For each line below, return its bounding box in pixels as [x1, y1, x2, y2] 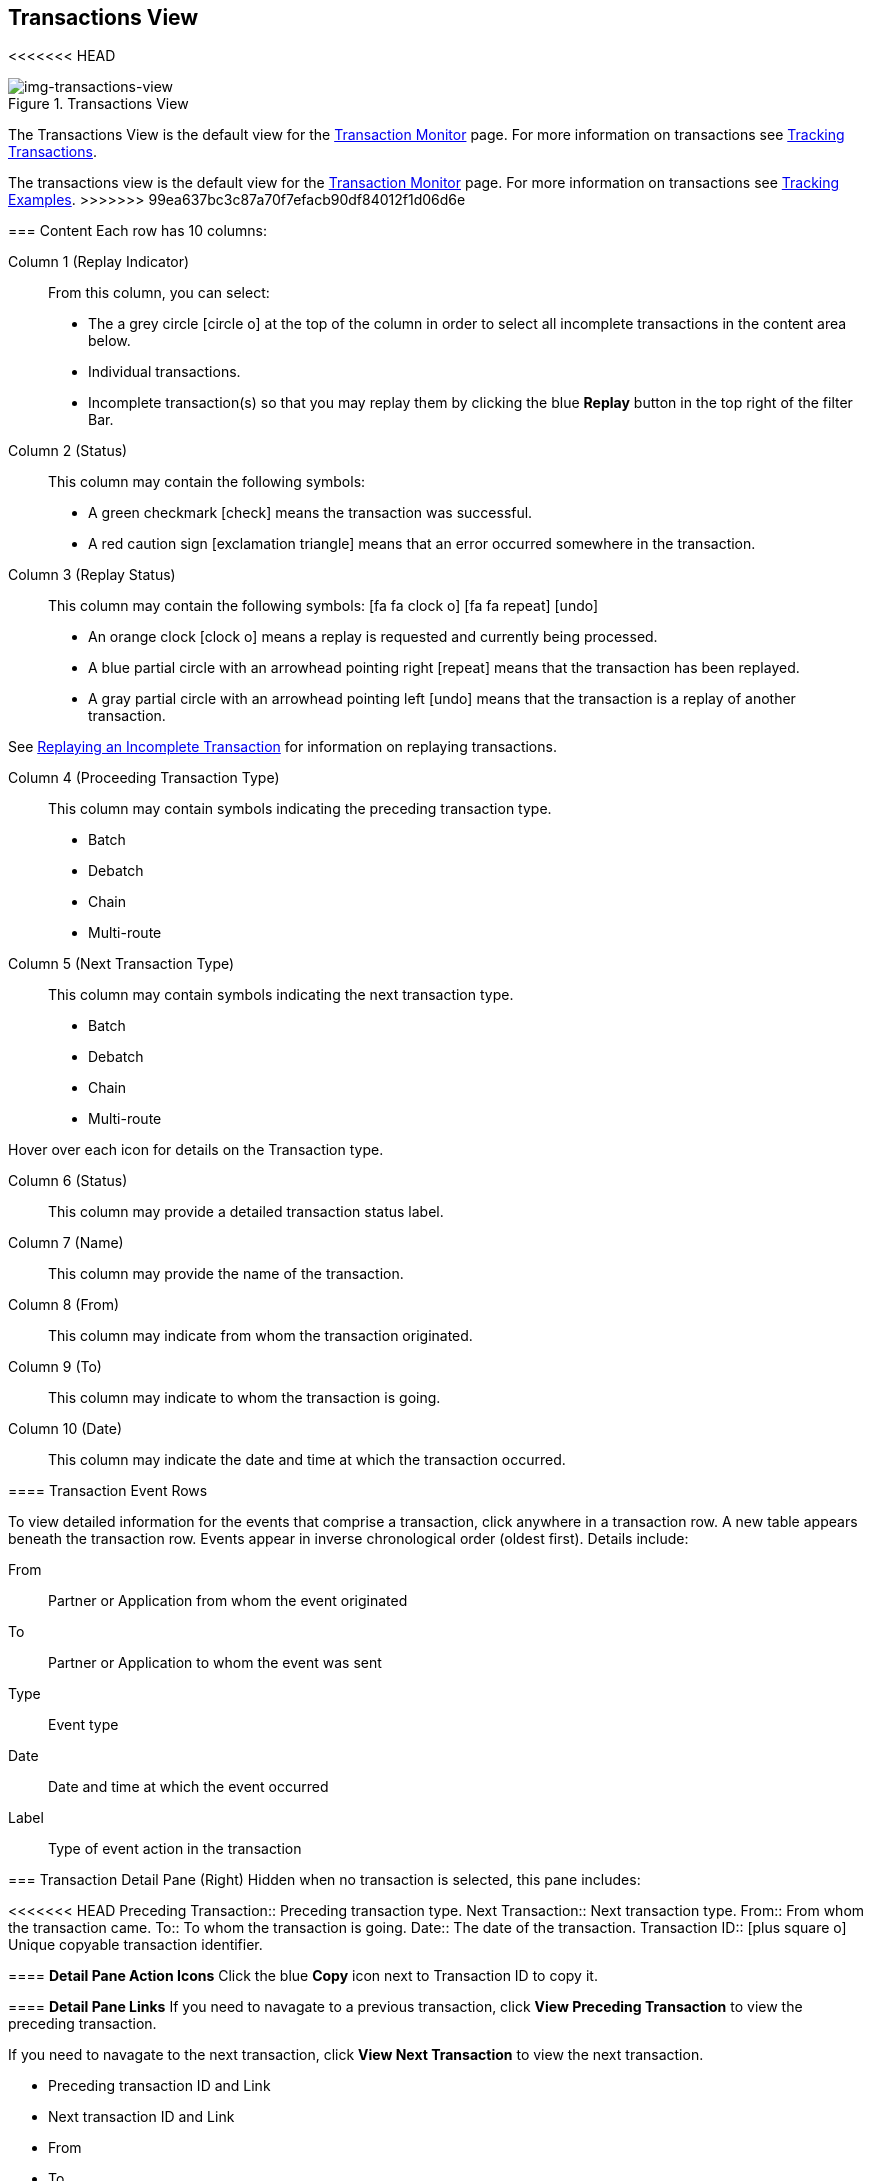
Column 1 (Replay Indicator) [8, 253, 190, 271]
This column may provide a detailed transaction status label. [48, 1203, 444, 1221]
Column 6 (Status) [8, 1172, 128, 1190]
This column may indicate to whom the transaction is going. [48, 1389, 441, 1407]
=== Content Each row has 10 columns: [8, 222, 268, 240]
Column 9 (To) [8, 1358, 102, 1376]
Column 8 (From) [8, 1296, 120, 1314]
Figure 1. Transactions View [8, 95, 189, 113]
